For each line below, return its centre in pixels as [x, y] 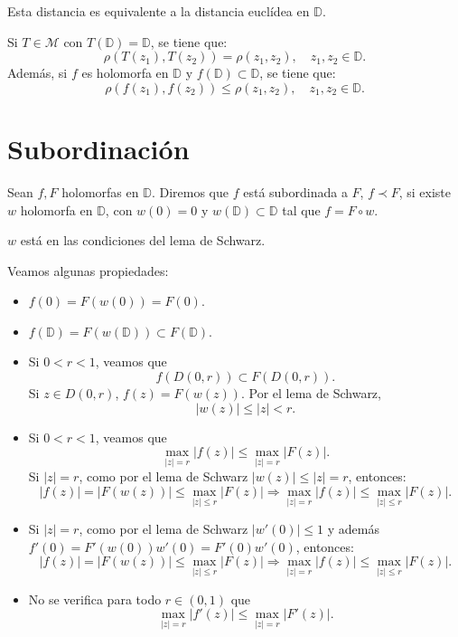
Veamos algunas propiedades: [88, 270]
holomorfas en [100, 191]
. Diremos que [190, 191]
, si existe [425, 191]
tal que [301, 209]
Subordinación [98, 148]
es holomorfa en [125, 73]
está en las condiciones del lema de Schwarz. [143, 240]
